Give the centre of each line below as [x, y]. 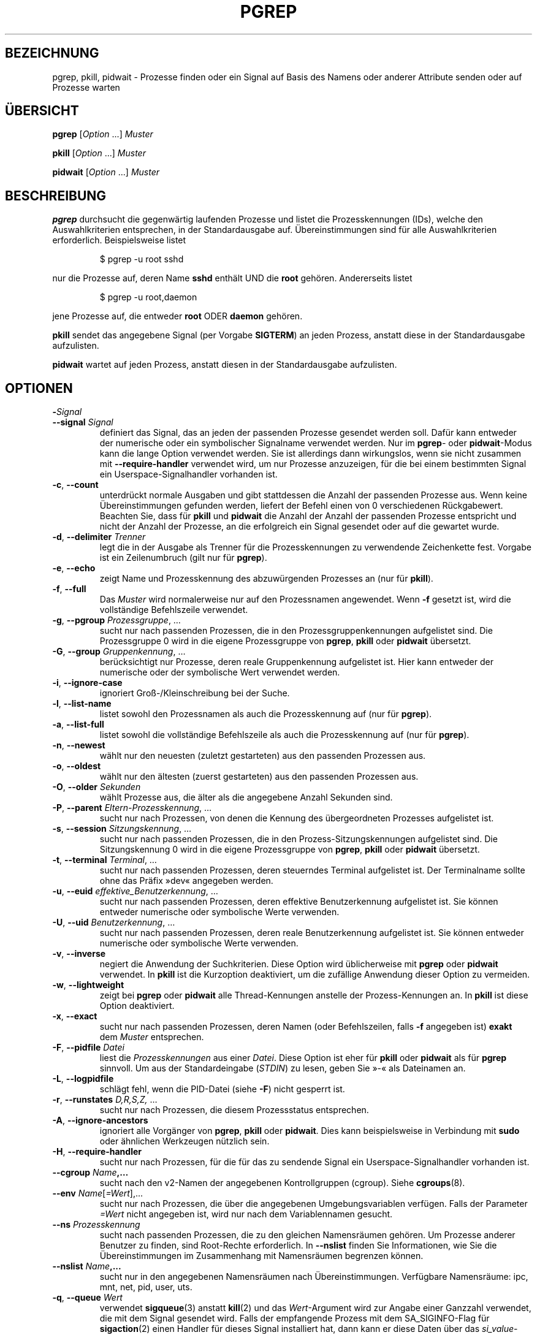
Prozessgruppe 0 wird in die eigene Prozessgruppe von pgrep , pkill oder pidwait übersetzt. [285, 641]
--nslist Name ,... [87, 1266]
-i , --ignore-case [87, 683]
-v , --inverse [79, 954]
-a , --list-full [78, 725]
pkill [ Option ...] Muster [99, 153]
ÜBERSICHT [42, 111]
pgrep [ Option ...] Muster [103, 134]
